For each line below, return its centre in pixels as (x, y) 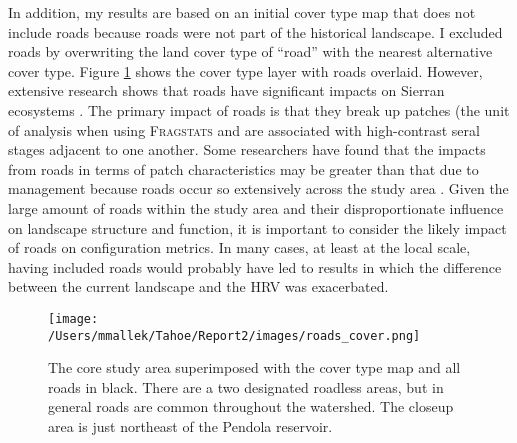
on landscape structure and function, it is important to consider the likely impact (257, 227)
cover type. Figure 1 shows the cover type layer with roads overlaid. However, (245, 70)
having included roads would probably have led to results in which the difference (255, 266)
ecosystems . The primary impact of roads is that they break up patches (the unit (259, 109)
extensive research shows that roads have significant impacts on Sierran (226, 90)
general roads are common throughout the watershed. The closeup (251, 406)
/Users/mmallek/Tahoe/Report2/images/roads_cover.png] (234, 335)
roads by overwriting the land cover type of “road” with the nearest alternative (250, 51)
